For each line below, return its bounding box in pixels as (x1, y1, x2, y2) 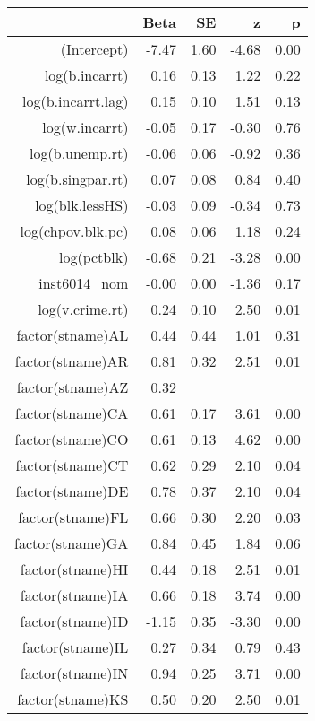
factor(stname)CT (15, 455, 129, 475)
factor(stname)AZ (16, 377, 129, 397)
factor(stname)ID (20, 611, 129, 631)
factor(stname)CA (15, 403, 129, 423)
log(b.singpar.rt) (26, 169, 129, 189)
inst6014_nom (38, 273, 129, 293)
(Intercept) (60, 39, 129, 59)
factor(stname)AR (14, 351, 129, 371)
